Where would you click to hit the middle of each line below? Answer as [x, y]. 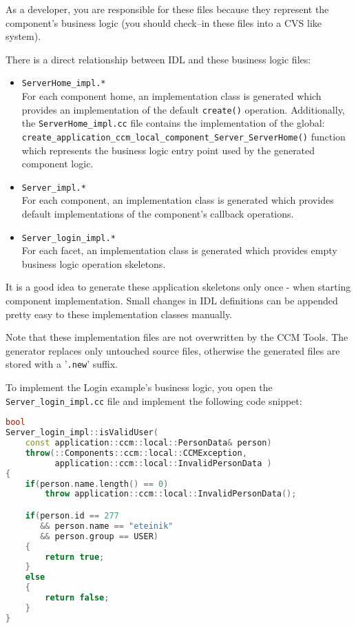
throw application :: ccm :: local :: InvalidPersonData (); [171, 494]
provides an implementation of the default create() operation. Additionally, [183, 109]
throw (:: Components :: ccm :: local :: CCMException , [136, 453]
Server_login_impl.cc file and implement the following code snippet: [154, 400]
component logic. [57, 164]
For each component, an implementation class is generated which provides [178, 200]
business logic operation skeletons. [94, 263]
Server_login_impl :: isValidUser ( [82, 433]
